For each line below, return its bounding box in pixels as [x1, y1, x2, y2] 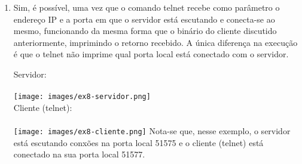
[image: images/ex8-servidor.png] [13, 92, 151, 101]
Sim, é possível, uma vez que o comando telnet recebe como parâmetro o [13, 1, 280, 13]
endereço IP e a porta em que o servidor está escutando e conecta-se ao [13, 13, 275, 25]
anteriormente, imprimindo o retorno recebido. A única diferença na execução [13, 36, 298, 48]
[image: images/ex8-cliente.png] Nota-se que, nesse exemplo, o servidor [13, 125, 291, 137]
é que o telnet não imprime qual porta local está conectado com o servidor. [13, 48, 289, 60]
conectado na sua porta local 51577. [13, 148, 145, 160]
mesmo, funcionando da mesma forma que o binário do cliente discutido [13, 24, 277, 37]
